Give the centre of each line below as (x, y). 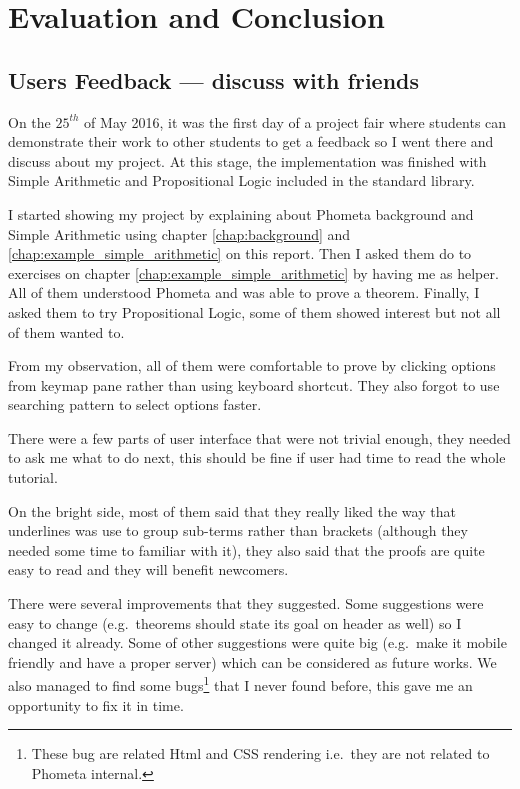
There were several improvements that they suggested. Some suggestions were (246, 603)
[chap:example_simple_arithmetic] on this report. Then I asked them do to (240, 253)
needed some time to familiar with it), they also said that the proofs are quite (246, 549)
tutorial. (33, 477)
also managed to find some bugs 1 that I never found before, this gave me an (240, 684)
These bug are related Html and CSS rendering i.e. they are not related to (260, 753)
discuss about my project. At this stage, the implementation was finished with (247, 160)
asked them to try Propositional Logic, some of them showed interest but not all (254, 311)
